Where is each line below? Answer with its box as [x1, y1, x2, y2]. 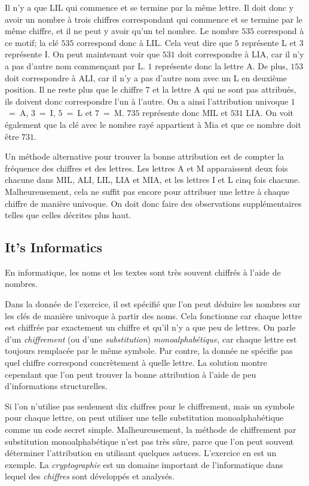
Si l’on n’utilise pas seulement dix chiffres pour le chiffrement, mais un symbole [5, 399, 295, 412]
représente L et [241, 36, 297, 48]
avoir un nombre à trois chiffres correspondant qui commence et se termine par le [5, 13, 302, 25]
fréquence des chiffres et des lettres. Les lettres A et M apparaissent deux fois [5, 161, 288, 174]
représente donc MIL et [142, 106, 228, 119]
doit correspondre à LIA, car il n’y [178, 48, 304, 60]
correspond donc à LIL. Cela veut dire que [77, 36, 232, 48]
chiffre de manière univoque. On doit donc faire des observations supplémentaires [5, 197, 302, 209]
